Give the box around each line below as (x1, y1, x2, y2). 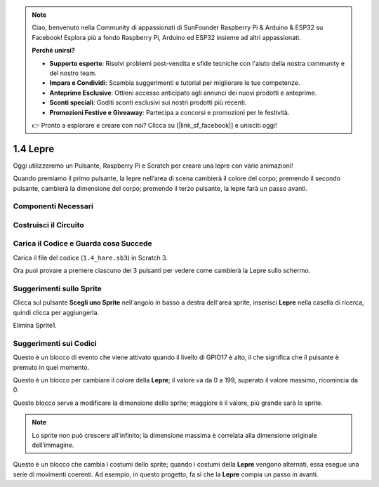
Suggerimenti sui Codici (13, 338, 98, 348)
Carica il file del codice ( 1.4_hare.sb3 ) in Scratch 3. (13, 253, 168, 262)
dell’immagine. (32, 441, 74, 449)
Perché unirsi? (32, 46, 75, 55)
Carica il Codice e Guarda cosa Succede (13, 239, 152, 248)
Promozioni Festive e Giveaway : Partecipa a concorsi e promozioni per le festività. (49, 108, 290, 116)
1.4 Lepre (13, 142, 55, 154)
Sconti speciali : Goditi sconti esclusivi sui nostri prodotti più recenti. (49, 98, 247, 107)
